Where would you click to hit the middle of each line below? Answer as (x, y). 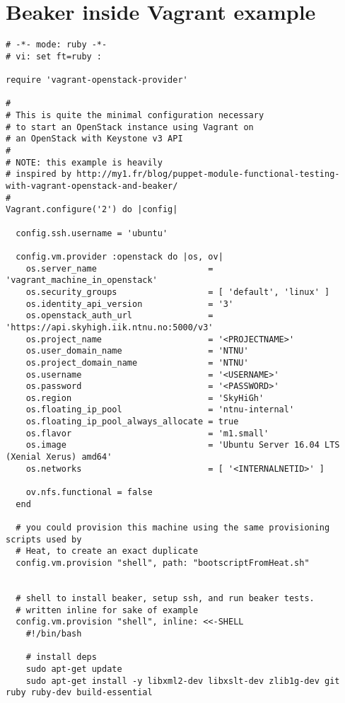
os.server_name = (119, 268)
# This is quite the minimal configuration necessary (135, 116)
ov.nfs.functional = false (89, 493)
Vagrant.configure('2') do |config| (92, 210)
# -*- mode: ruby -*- (57, 45)
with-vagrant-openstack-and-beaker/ (92, 186)
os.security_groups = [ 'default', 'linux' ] (178, 292)
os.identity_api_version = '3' (130, 304)
